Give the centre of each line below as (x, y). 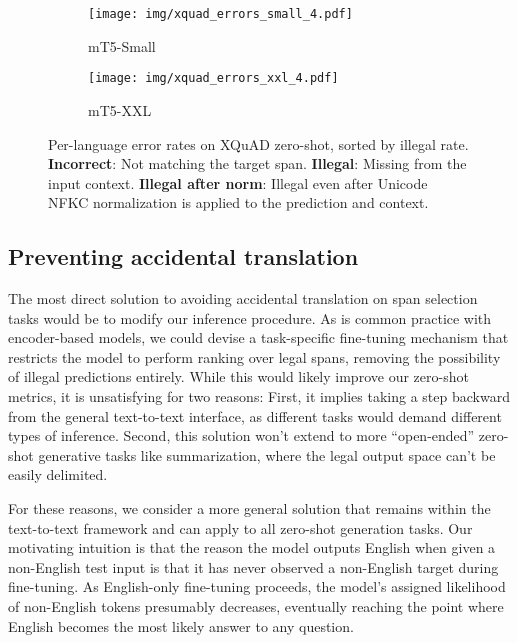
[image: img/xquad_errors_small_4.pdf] (220, 14)
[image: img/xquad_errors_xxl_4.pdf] (213, 78)
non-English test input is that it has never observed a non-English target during (253, 566)
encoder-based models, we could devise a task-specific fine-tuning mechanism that (258, 337)
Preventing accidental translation (183, 256)
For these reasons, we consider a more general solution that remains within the (249, 508)
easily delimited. (58, 474)
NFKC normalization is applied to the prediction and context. (238, 202)
